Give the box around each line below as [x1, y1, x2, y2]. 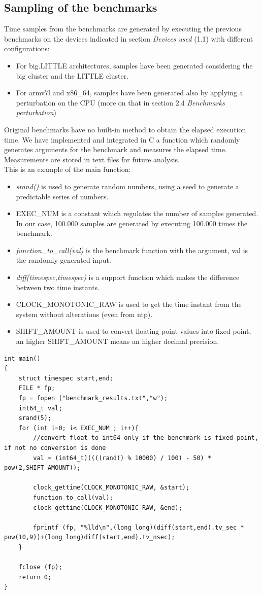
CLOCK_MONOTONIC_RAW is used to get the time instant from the [16, 299, 242, 309]
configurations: [4, 43, 50, 54]
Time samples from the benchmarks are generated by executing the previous [4, 23, 242, 34]
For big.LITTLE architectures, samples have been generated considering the [16, 60, 253, 71]
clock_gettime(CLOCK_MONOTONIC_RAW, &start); [33, 484, 190, 492]
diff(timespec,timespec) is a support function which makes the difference [16, 272, 240, 283]
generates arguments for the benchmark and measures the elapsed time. [4, 144, 227, 155]
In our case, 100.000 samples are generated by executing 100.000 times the [16, 218, 248, 228]
